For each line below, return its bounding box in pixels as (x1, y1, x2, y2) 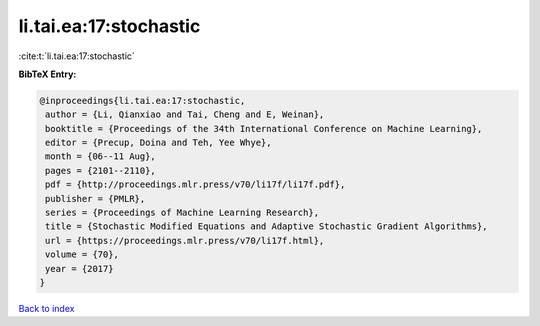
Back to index (18, 302, 75, 314)
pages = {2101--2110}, (45, 165, 157, 176)
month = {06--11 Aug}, (45, 151, 157, 162)
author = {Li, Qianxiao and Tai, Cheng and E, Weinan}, (45, 109, 325, 120)
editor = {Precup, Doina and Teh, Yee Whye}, (45, 137, 272, 149)
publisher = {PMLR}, (45, 193, 146, 204)
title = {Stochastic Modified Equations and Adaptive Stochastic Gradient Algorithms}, (45, 221, 489, 232)
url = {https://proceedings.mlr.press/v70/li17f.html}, (45, 235, 325, 246)
